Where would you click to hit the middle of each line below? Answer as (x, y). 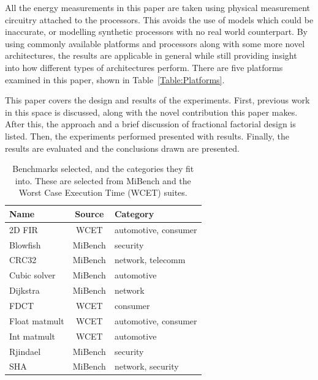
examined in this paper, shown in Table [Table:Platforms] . (115, 79)
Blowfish (25, 244)
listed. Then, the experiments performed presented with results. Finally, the (147, 136)
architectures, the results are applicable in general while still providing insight (151, 55)
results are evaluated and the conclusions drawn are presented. (122, 148)
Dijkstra (25, 290)
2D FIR (24, 229)
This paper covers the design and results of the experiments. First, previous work (157, 100)
